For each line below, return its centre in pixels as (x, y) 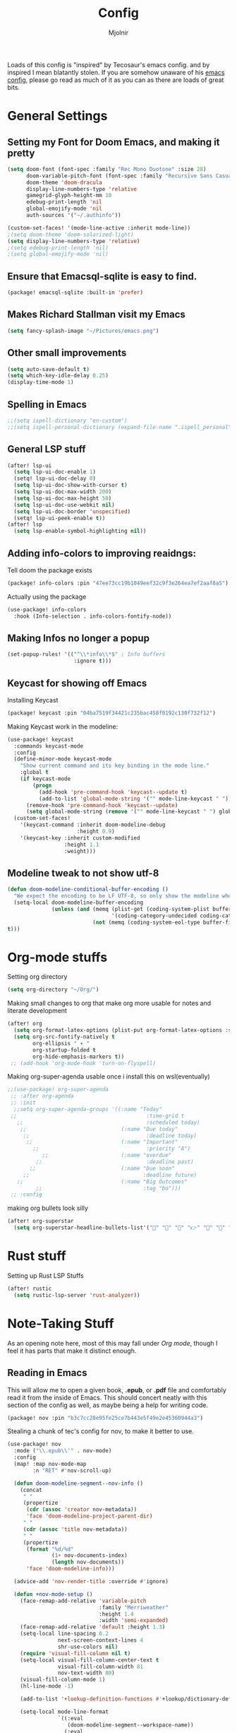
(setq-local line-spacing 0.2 (65, 1634)
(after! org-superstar (41, 1221)
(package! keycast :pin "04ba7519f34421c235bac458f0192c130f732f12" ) (112, 713)
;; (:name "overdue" (107, 1156)
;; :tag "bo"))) (108, 1188)
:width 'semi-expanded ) (134, 1621)
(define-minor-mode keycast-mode (63, 759)
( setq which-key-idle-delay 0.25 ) (58, 376)
